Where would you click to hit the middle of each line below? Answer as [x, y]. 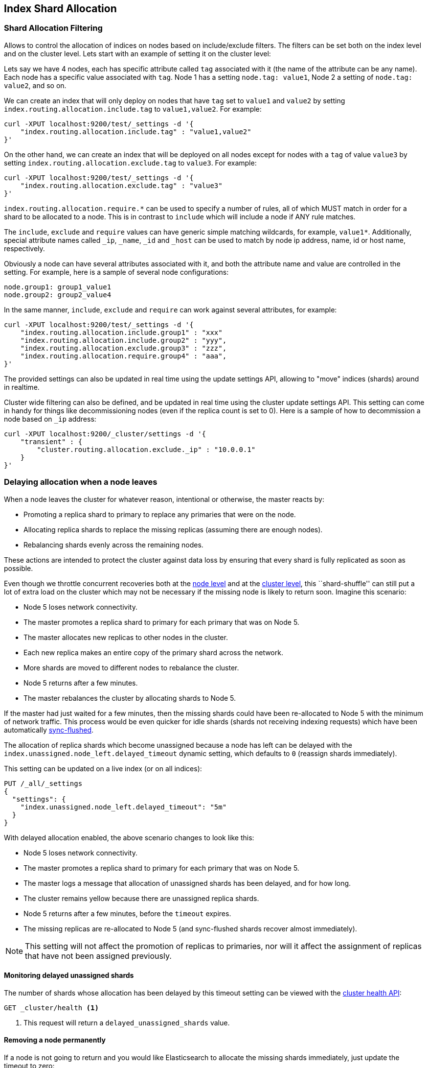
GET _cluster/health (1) [51, 1008]
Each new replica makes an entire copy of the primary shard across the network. [153, 652]
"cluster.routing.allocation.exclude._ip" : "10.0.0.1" [146, 449]
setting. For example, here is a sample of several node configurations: [116, 272]
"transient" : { [51, 441]
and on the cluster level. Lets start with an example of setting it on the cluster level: [137, 53]
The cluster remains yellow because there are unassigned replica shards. [141, 898]
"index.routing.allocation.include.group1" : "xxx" [121, 332]
